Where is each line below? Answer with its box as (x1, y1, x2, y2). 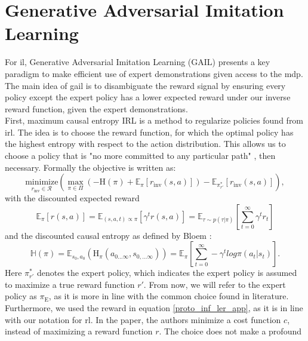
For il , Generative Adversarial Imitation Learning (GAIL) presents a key (5, 56, 270, 68)
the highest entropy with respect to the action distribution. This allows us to (5, 137, 286, 150)
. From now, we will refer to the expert (143, 278, 286, 290)
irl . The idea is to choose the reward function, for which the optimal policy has (5, 125, 294, 138)
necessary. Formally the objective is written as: (5, 161, 176, 173)
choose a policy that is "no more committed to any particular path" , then (5, 149, 276, 162)
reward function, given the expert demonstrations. (5, 102, 188, 115)
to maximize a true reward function (5, 278, 135, 290)
